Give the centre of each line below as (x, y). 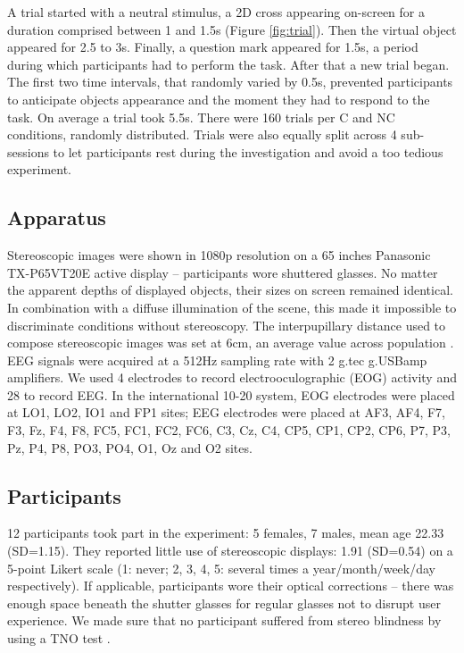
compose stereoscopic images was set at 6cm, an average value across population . (231, 343)
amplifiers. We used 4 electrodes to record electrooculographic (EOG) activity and (232, 377)
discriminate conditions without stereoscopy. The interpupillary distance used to (227, 325)
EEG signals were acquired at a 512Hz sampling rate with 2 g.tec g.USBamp (217, 360)
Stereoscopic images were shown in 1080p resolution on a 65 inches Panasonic (219, 255)
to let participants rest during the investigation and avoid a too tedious (248, 151)
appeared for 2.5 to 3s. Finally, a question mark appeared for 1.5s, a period (213, 47)
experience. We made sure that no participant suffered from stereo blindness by (224, 620)
